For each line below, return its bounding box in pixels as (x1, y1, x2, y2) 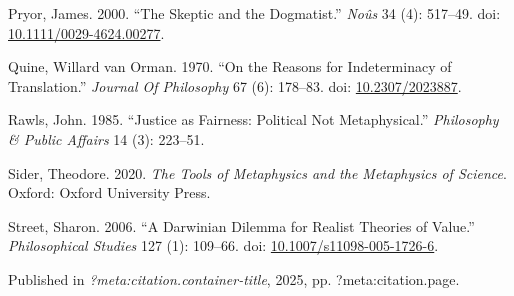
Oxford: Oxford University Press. (8, 182, 211, 203)
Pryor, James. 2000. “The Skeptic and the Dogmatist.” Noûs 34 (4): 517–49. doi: (8, 3, 501, 23)
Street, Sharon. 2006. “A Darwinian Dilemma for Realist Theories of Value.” (8, 215, 475, 236)
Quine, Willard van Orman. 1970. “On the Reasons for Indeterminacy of (8, 56, 452, 77)
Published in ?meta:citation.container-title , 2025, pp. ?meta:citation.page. (8, 268, 460, 289)
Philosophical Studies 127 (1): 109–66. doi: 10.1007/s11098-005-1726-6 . (8, 235, 439, 256)
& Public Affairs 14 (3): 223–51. (8, 128, 205, 149)
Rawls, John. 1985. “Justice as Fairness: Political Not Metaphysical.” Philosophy (8, 109, 499, 130)
